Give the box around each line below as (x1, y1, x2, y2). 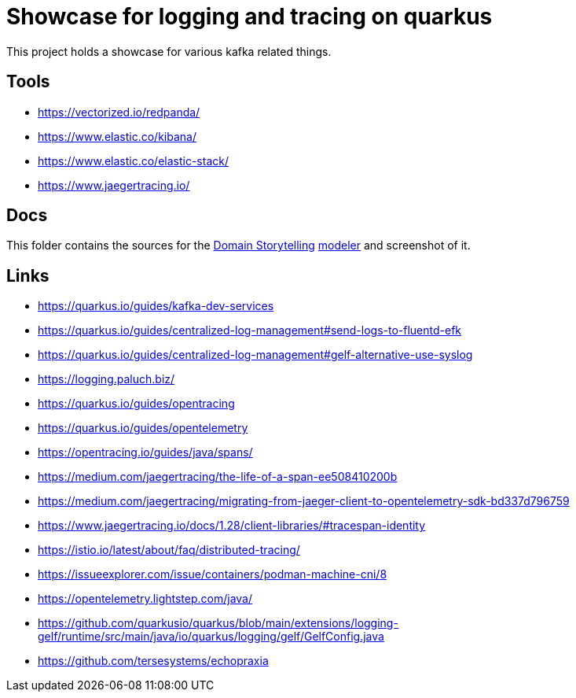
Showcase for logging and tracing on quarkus (6, 3, 493, 30)
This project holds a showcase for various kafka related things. (6, 44, 332, 58)
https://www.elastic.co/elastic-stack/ (38, 153, 229, 168)
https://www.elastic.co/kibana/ (38, 129, 196, 143)
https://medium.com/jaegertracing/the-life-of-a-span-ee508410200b (38, 470, 398, 484)
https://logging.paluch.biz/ (38, 372, 175, 386)
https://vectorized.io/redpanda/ (38, 105, 200, 119)
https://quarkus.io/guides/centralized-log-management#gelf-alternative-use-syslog (38, 348, 473, 362)
